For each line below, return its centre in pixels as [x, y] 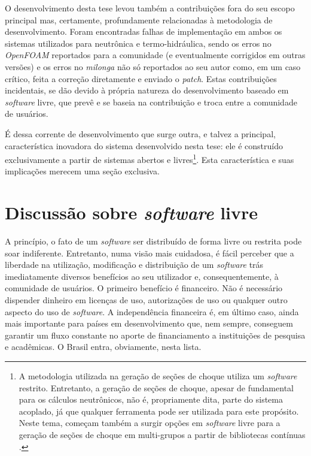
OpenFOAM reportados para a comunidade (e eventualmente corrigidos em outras [155, 55]
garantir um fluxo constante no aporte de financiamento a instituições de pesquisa [155, 335]
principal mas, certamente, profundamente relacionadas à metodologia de [139, 19]
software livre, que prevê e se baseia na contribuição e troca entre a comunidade [151, 102]
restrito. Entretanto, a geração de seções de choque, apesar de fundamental [156, 387]
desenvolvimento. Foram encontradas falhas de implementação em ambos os [144, 31]
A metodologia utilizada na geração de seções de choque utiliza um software [158, 376]
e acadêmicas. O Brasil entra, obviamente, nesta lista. [103, 347]
